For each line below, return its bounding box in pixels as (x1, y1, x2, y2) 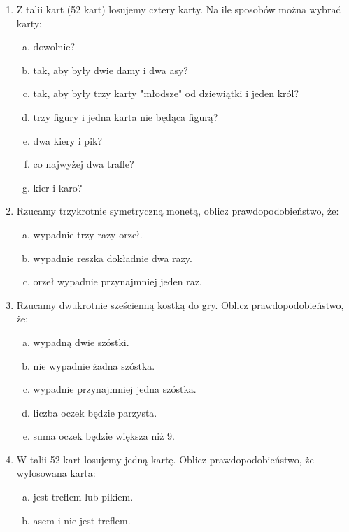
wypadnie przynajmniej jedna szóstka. (33, 382, 197, 396)
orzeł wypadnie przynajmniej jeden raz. (33, 274, 202, 289)
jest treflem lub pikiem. (33, 489, 134, 504)
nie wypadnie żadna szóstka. (33, 358, 155, 373)
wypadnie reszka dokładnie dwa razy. (33, 250, 192, 265)
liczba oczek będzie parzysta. (33, 405, 157, 419)
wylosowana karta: (16, 466, 96, 480)
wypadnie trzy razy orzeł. (33, 227, 143, 241)
